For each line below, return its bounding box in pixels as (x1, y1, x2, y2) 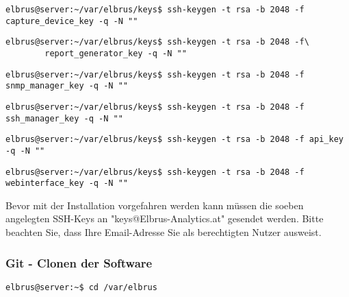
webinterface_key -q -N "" (5, 178, 128, 189)
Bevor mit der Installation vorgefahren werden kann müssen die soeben (5, 198, 304, 212)
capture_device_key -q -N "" (5, 16, 138, 26)
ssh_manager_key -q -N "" (5, 113, 123, 123)
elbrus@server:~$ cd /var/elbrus (5, 282, 157, 292)
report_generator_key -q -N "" (44, 48, 187, 58)
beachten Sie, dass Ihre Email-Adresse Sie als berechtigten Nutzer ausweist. (5, 225, 322, 239)
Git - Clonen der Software (5, 254, 153, 271)
